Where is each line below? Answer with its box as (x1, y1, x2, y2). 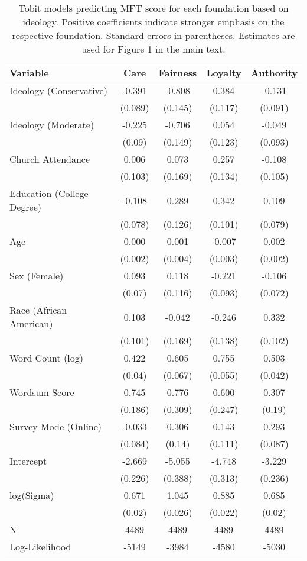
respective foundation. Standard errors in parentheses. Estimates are (12, 28, 295, 42)
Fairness (158, 66, 197, 79)
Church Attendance (9, 152, 90, 166)
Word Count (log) (9, 351, 83, 365)
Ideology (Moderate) (9, 118, 94, 131)
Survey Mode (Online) (9, 420, 102, 433)
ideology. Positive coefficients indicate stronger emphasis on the (22, 15, 285, 28)
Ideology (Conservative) (9, 83, 107, 97)
